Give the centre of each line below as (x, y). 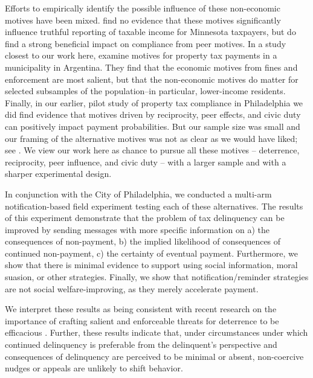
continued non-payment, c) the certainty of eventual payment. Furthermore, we (151, 253)
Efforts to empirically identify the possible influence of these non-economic (143, 8)
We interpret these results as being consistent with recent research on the (141, 309)
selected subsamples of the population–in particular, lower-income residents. (145, 91)
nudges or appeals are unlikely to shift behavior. (94, 368)
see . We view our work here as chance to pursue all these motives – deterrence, (152, 150)
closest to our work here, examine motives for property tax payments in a (141, 55)
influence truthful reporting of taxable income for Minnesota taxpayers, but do (150, 32)
